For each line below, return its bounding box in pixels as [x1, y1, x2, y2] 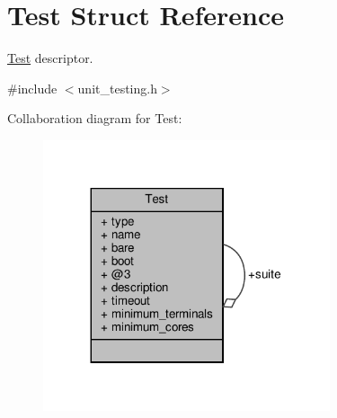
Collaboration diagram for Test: [7, 109, 182, 128]
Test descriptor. [7, 49, 93, 67]
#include [7, 78, 58, 97]
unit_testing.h [77, 78, 157, 97]
